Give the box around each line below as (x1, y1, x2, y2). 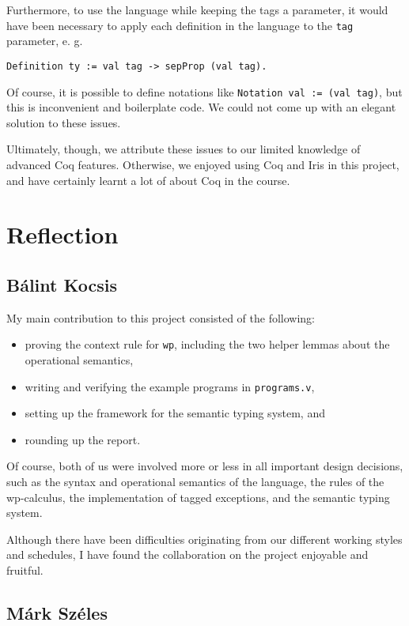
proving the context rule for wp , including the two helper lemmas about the (25, 336, 390, 353)
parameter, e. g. (6, 32, 83, 49)
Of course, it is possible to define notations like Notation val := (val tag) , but (6, 83, 403, 100)
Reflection (6, 218, 119, 251)
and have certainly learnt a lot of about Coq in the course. (6, 172, 290, 188)
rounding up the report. (25, 431, 141, 447)
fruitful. (6, 561, 44, 578)
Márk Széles (6, 600, 108, 624)
